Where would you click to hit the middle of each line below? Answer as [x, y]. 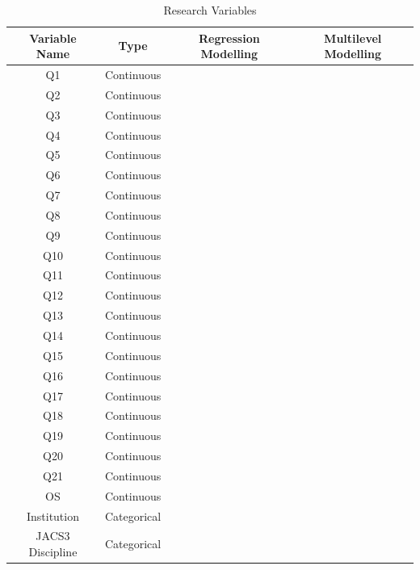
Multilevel [353, 38]
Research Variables [210, 10]
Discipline [53, 552]
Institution [52, 516]
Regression [229, 38]
